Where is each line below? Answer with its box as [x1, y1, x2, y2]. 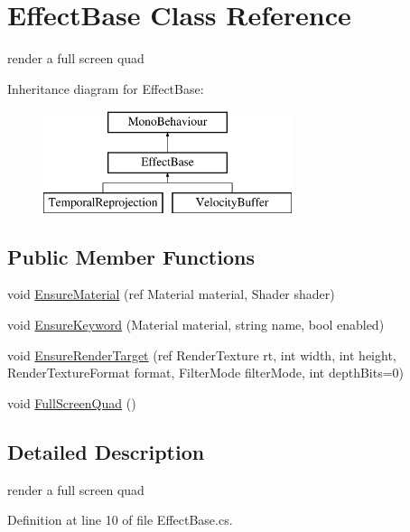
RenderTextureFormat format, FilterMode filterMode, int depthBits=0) [7, 363, 405, 382]
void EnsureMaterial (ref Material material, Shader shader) [7, 285, 335, 303]
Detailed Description [7, 437, 205, 465]
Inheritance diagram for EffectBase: [7, 79, 204, 98]
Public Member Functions [7, 242, 255, 270]
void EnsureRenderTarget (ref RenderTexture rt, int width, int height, [7, 345, 396, 364]
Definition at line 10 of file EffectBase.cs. [7, 510, 233, 529]
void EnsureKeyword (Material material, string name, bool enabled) [7, 315, 385, 334]
